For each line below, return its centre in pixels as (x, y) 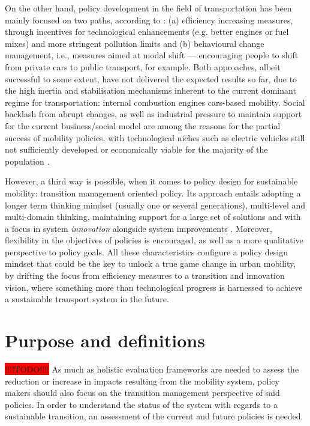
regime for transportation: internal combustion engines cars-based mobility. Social (155, 102)
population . (27, 161)
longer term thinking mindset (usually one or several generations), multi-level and (155, 205)
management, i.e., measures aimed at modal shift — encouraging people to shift (152, 55)
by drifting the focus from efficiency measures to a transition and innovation (145, 275)
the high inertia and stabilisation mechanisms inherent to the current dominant (151, 90)
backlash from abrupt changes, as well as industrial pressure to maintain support (154, 114)
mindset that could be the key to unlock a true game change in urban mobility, (151, 263)
